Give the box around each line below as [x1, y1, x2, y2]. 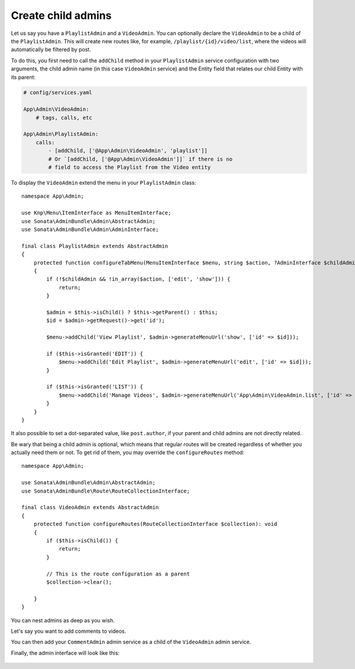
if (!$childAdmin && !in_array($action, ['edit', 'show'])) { [46, 276, 231, 282]
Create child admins [11, 9, 112, 22]
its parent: [11, 73, 35, 81]
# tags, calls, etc [35, 114, 93, 121]
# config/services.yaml [23, 89, 93, 96]
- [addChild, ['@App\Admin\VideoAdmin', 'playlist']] [48, 147, 208, 154]
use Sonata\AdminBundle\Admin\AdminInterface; [21, 226, 159, 233]
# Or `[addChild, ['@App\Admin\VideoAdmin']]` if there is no [48, 156, 233, 162]
